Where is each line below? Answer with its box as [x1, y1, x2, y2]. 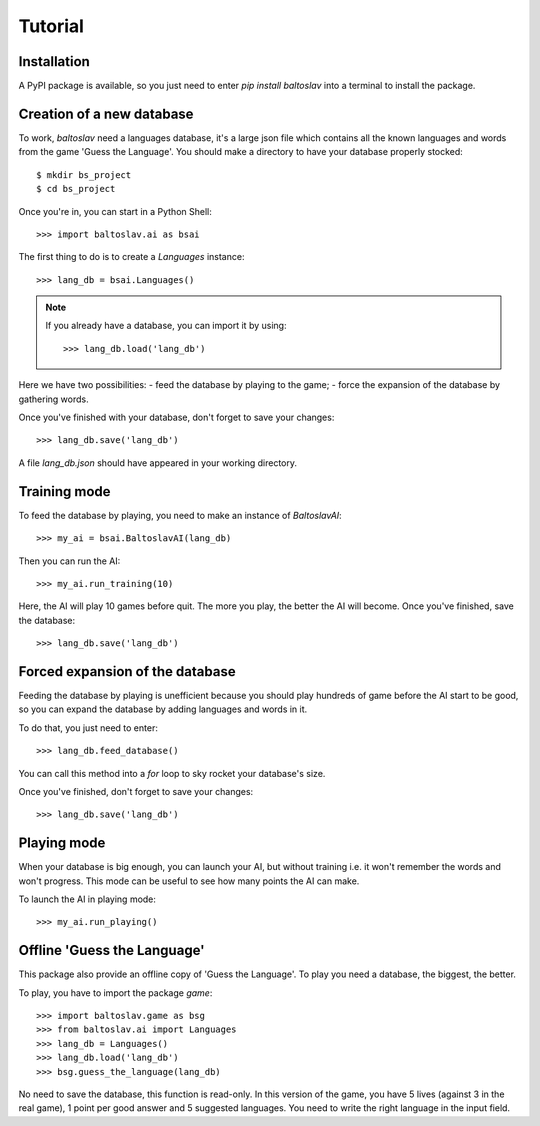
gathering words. [18, 393, 89, 405]
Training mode [18, 483, 111, 500]
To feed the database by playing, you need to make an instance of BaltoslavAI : [18, 509, 342, 521]
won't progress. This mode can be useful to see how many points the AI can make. [18, 875, 360, 887]
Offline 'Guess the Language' [18, 942, 205, 959]
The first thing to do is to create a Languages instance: [18, 251, 245, 263]
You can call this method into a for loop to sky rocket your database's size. [18, 767, 326, 779]
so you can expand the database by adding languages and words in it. [18, 703, 308, 715]
